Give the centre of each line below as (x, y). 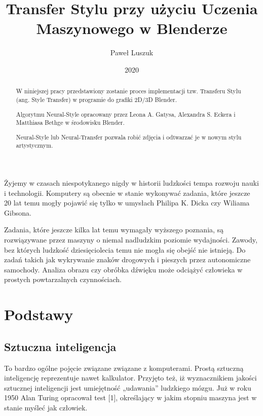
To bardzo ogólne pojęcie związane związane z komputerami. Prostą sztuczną (124, 368)
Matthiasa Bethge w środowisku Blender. (70, 123)
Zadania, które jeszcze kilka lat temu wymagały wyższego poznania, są (114, 230)
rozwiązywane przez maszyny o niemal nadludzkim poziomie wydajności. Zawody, (131, 239)
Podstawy (39, 314)
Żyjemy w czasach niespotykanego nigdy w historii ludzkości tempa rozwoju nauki (131, 183)
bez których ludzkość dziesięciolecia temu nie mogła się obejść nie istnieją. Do (125, 249)
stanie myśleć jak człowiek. (46, 407)
